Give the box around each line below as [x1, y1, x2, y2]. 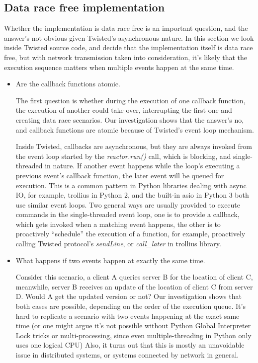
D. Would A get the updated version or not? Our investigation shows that [15, 291, 242, 301]
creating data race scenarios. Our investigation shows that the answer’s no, [15, 114, 244, 125]
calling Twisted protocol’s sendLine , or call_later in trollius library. [15, 238, 221, 249]
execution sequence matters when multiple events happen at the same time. [4, 62, 234, 72]
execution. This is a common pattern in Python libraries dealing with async [15, 180, 247, 190]
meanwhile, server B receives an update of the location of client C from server [15, 281, 253, 291]
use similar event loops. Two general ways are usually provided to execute [15, 199, 241, 210]
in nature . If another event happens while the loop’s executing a [45, 160, 240, 171]
